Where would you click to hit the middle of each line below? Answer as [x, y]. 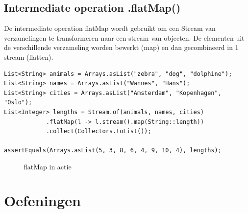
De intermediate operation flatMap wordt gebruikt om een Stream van [110, 28]
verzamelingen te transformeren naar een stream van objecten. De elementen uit [124, 37]
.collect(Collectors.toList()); [99, 131]
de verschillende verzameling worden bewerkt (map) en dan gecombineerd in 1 [121, 47]
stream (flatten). [29, 57]
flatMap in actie [48, 166]
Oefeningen [42, 200]
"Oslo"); [18, 103]
